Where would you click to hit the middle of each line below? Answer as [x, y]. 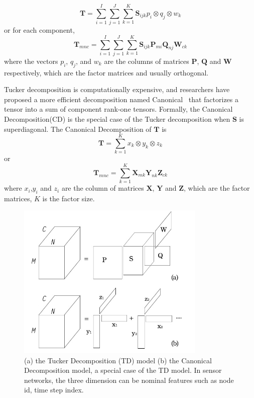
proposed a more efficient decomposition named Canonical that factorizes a [121, 99]
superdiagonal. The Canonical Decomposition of [78, 129]
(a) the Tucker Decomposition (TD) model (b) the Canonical [118, 360]
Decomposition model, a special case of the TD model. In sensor [123, 370]
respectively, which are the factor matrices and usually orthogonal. [106, 72]
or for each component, [39, 30]
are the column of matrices [103, 188]
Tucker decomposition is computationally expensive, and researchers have [117, 89]
